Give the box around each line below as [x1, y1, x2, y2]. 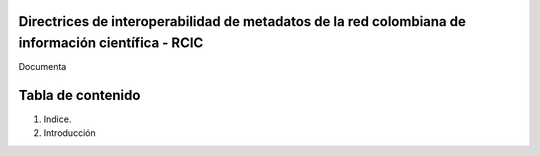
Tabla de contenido [18, 86, 141, 104]
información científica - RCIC [18, 35, 204, 52]
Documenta [18, 61, 67, 73]
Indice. [43, 113, 72, 125]
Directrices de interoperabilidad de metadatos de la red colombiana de [18, 13, 467, 30]
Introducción [43, 127, 96, 139]
